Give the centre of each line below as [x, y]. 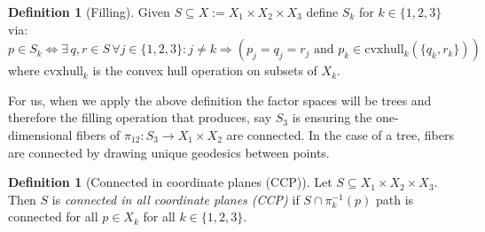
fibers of [98, 134]
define [322, 12]
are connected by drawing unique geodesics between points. [169, 152]
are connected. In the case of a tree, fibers [340, 134]
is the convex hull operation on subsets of [205, 70]
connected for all [53, 217]
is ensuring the [332, 117]
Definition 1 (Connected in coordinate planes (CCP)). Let [170, 182]
